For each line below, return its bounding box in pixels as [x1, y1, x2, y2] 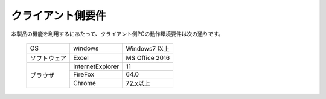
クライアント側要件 [11, 9, 106, 22]
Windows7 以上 [126, 44, 170, 53]
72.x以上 [126, 79, 151, 88]
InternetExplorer [73, 62, 120, 71]
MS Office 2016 [126, 53, 170, 62]
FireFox [73, 70, 95, 78]
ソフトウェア [30, 54, 66, 62]
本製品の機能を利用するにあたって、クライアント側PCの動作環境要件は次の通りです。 [11, 30, 223, 37]
